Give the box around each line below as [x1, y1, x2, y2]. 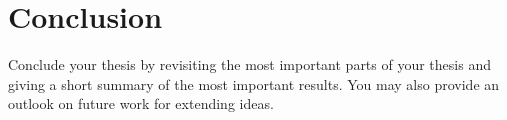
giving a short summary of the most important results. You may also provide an [8, 73, 500, 94]
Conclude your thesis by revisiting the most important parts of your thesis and [8, 54, 491, 75]
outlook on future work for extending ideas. [8, 93, 274, 114]
